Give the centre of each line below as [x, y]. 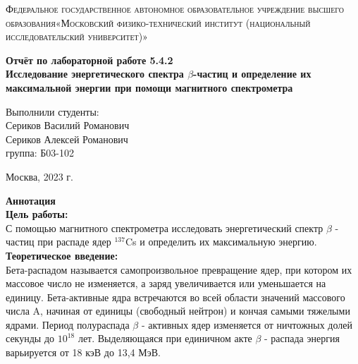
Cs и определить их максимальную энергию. [221, 242]
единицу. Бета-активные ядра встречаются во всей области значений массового [175, 297]
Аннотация [31, 200]
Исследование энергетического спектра [95, 74]
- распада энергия [302, 338]
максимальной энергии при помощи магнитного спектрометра [149, 87]
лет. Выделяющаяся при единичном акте [165, 338]
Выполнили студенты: [53, 111]
